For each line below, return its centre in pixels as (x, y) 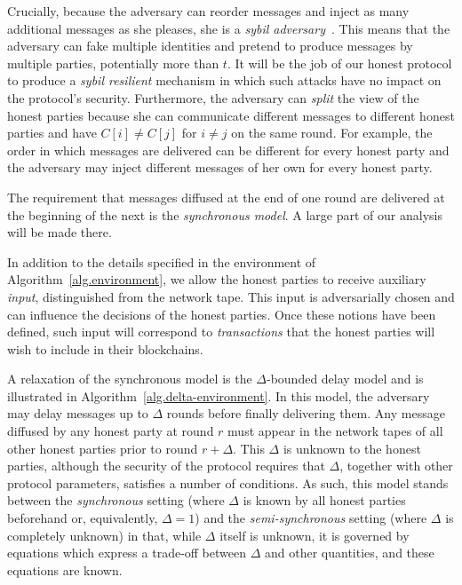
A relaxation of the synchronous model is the (130, 379)
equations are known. (65, 569)
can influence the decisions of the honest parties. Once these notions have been (222, 314)
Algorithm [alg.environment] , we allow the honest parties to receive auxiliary (217, 279)
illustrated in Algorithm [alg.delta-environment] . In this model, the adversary (219, 395)
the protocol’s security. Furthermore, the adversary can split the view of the (213, 97)
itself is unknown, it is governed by (315, 535)
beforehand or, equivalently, (83, 518)
